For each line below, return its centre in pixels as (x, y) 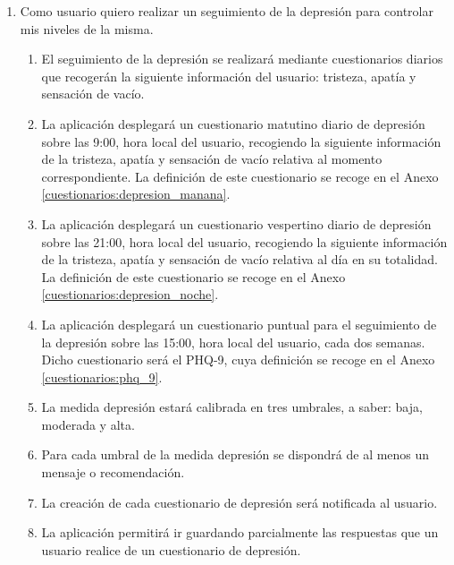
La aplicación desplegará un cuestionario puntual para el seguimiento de (239, 324)
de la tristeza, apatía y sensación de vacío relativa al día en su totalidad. (240, 259)
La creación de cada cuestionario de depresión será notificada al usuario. (240, 502)
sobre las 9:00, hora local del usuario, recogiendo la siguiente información (241, 141)
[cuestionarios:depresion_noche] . (130, 294)
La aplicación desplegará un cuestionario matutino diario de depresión (233, 123)
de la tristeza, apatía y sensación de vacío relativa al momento (212, 159)
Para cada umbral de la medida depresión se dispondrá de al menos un (235, 454)
